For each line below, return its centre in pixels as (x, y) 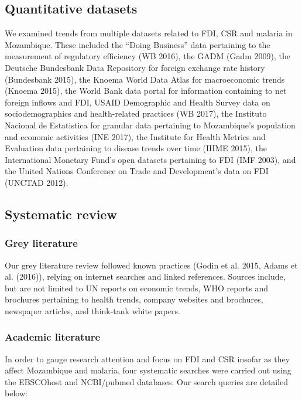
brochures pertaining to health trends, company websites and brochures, (134, 299)
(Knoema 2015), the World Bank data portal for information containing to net (146, 91)
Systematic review (61, 214)
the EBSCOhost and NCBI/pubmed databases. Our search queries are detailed (147, 381)
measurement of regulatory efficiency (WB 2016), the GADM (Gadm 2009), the (148, 56)
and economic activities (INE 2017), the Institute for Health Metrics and (135, 136)
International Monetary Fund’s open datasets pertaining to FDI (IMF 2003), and (150, 159)
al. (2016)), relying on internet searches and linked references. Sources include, (145, 276)
